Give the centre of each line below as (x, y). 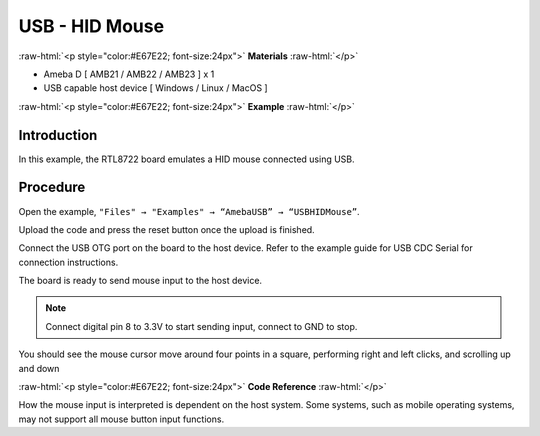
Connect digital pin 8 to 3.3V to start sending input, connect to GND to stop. (201, 326)
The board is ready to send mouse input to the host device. (140, 281)
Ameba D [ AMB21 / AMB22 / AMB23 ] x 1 (129, 74)
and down (39, 368)
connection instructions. (68, 262)
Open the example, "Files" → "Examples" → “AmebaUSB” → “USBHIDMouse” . (189, 211)
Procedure (52, 187)
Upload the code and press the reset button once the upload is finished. (166, 229)
